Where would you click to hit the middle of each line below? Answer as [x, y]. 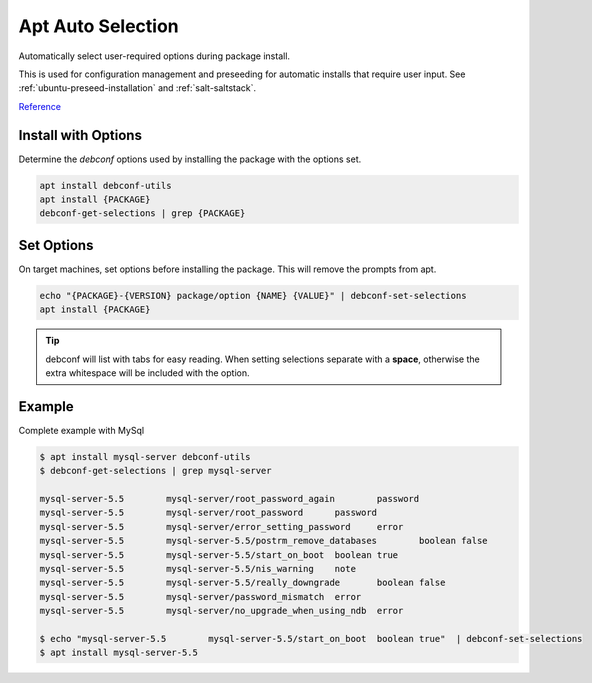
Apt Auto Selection [98, 26]
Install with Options [80, 135]
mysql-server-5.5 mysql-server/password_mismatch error [200, 596]
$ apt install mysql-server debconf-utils [145, 456]
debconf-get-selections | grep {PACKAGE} [142, 213]
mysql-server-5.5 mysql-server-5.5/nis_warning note [198, 569]
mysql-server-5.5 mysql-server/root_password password [208, 513]
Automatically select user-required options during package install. [154, 56]
